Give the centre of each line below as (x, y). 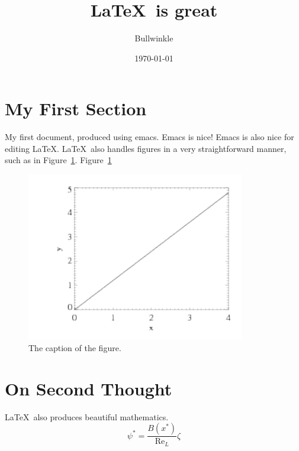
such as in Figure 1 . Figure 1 (58, 160)
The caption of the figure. (75, 348)
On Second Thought (89, 388)
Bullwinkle (154, 38)
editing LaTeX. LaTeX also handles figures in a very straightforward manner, (146, 148)
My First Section (76, 108)
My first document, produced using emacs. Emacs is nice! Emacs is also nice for (149, 137)
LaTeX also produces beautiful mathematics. (87, 416)
